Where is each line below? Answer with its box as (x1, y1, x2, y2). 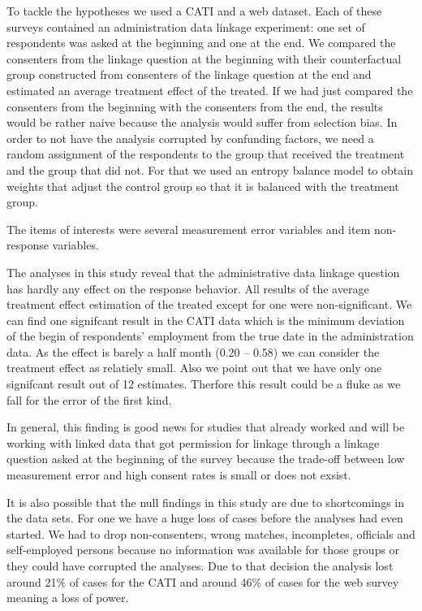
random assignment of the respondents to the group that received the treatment (6, 145, 405, 162)
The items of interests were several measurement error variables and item (6, 220, 371, 237)
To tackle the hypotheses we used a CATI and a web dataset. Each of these (6, 2, 382, 19)
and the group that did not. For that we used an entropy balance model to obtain (6, 161, 413, 178)
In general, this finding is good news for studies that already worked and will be (6, 418, 405, 435)
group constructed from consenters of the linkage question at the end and (6, 66, 372, 83)
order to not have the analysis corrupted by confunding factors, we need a (6, 129, 374, 146)
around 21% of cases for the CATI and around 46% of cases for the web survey (6, 573, 399, 590)
